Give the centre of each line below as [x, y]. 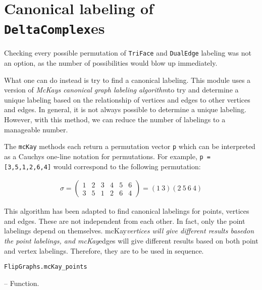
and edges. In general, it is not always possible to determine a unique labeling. [125, 109]
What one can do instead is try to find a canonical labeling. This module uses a [127, 80]
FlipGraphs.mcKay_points [46, 267]
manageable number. [36, 129]
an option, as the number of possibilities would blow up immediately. [111, 63]
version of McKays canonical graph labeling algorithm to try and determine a [121, 90]
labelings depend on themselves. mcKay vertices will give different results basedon [129, 231]
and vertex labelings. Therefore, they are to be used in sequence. [104, 250]
